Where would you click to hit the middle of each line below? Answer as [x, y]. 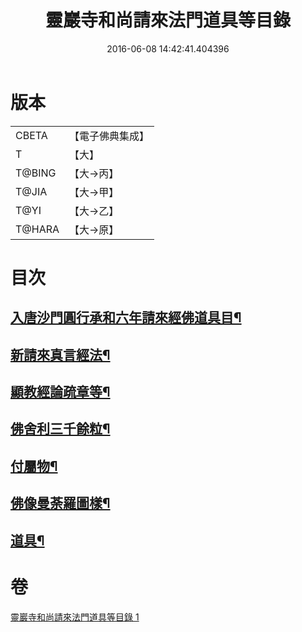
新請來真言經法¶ [60, 354]
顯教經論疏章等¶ [60, 392]
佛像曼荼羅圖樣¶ [60, 503]
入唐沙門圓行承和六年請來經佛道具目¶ [126, 317]
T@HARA [37, 229]
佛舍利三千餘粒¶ [60, 429]
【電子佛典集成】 [109, 136]
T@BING [36, 173]
